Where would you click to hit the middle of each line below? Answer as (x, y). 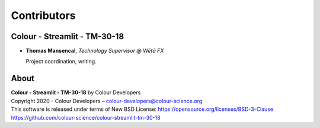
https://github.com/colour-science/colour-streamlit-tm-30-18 (86, 117)
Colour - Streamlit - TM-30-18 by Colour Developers (76, 92)
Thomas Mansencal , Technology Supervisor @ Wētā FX (95, 51)
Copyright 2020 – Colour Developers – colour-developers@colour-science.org (107, 101)
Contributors (44, 15)
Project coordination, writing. (61, 62)
